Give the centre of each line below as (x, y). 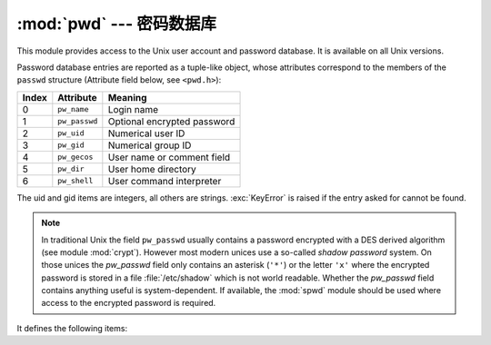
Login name (133, 109)
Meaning (127, 97)
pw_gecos (75, 158)
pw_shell (75, 181)
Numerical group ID (150, 145)
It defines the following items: (72, 328)
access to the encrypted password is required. (129, 303)
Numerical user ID (146, 133)
